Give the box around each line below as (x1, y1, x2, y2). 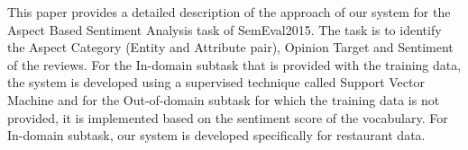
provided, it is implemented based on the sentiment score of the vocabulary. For (7, 108, 448, 127)
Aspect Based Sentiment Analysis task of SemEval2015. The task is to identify (7, 20, 442, 39)
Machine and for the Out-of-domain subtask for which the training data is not (7, 90, 440, 109)
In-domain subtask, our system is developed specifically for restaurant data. (7, 126, 426, 145)
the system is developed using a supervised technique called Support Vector (7, 73, 425, 92)
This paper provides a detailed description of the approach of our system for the (7, 3, 451, 21)
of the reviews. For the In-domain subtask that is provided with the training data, (7, 55, 462, 74)
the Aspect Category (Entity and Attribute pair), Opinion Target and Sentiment (7, 38, 454, 57)
